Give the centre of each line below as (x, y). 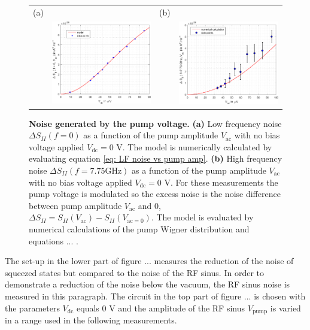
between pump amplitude (75, 205)
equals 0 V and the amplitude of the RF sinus (161, 308)
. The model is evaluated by (202, 217)
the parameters (32, 308)
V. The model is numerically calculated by (194, 146)
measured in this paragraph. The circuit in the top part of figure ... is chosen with (155, 296)
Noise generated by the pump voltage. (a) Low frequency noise (155, 123)
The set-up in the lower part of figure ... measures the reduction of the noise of (149, 261)
